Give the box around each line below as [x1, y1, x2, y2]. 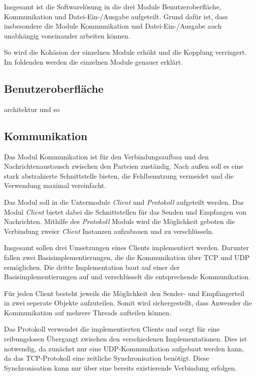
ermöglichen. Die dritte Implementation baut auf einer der [4, 262, 180, 272]
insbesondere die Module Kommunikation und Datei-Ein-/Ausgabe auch [4, 21, 222, 31]
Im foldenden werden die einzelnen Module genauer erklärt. [4, 56, 183, 67]
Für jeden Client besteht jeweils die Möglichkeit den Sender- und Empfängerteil [4, 288, 245, 298]
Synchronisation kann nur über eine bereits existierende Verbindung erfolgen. [4, 362, 237, 373]
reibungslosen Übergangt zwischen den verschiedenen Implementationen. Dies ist [4, 334, 247, 344]
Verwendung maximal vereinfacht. [4, 180, 106, 190]
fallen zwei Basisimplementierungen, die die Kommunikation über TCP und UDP [4, 252, 250, 262]
